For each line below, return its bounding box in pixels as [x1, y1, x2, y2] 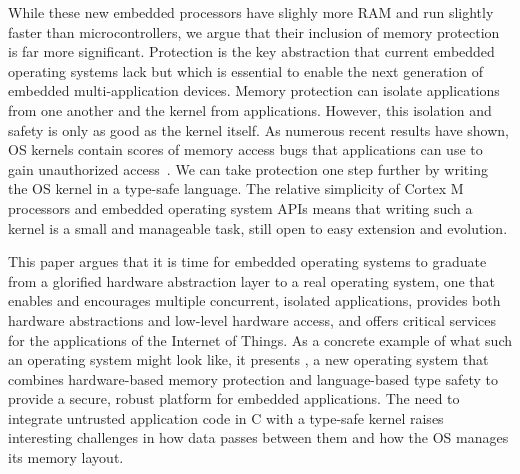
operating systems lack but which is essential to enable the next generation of [8, 60, 483, 81]
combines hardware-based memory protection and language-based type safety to [8, 368, 499, 389]
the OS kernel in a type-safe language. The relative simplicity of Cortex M [8, 178, 464, 199]
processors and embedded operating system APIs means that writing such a [8, 197, 473, 218]
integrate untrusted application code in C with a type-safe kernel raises [8, 407, 444, 428]
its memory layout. [8, 447, 124, 468]
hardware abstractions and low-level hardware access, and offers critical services [8, 309, 497, 330]
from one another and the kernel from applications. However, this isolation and [8, 99, 492, 120]
